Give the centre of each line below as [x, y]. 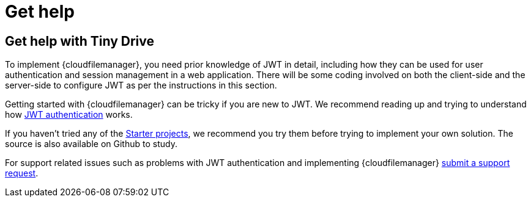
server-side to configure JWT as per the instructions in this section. [141, 85]
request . [22, 173]
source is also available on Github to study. [91, 144]
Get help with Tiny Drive [80, 41]
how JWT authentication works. [69, 115]
